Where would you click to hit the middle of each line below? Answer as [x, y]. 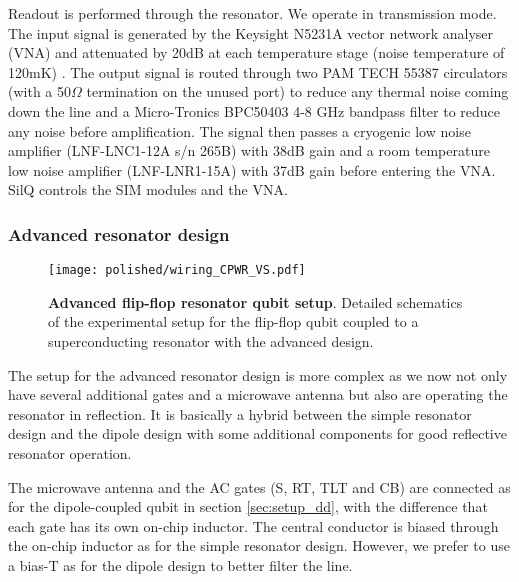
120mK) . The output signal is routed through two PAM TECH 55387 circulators [258, 71]
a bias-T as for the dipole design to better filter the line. [180, 564]
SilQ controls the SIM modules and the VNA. [148, 189]
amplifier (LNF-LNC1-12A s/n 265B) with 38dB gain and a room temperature [249, 150]
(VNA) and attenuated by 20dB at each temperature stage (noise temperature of [256, 52]
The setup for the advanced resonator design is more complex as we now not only [258, 374]
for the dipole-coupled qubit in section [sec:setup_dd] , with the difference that [248, 506]
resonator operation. [70, 452]
